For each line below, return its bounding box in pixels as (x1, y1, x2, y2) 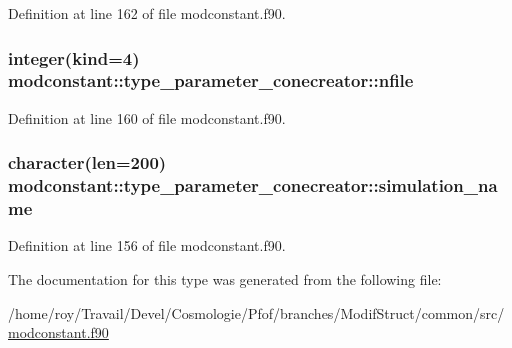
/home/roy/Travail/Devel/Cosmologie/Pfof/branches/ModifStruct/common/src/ (8, 302, 505, 323)
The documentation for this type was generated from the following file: (8, 268, 442, 289)
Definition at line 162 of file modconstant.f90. (8, 3, 286, 23)
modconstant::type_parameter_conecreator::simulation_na (8, 173, 498, 198)
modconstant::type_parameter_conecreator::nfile (8, 68, 414, 93)
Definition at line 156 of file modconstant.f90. (8, 235, 286, 256)
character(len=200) (8, 150, 167, 175)
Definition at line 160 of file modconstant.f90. (8, 107, 286, 128)
